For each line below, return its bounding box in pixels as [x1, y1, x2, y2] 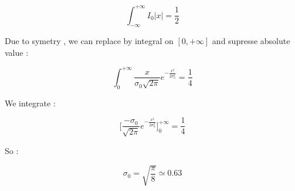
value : [5, 46, 29, 58]
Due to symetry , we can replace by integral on [5, 35, 174, 47]
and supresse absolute [212, 35, 290, 47]
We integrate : [5, 96, 56, 109]
